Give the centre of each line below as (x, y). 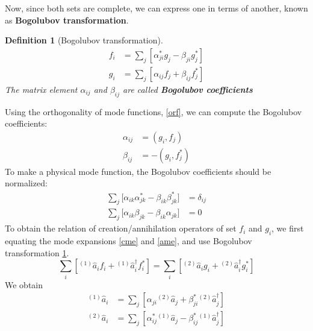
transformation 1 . (37, 252)
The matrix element (41, 89)
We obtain (24, 284)
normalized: (26, 183)
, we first (288, 228)
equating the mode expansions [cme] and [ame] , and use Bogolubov (129, 241)
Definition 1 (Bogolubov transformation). (84, 40)
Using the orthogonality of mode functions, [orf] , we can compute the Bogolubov (153, 111)
